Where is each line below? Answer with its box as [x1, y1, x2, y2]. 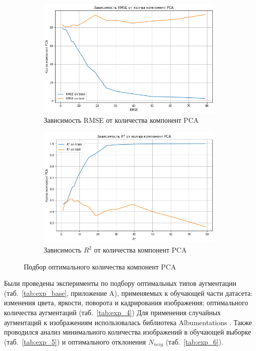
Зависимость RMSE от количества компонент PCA [44, 115, 199, 125]
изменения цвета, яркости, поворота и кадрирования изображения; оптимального [4, 297, 248, 308]
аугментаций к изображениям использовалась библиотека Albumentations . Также [4, 317, 252, 327]
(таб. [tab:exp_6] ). [165, 336, 224, 347]
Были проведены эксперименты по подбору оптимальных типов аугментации [4, 278, 237, 288]
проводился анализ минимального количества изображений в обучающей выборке [4, 327, 251, 337]
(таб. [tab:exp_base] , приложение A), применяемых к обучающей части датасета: [4, 287, 253, 298]
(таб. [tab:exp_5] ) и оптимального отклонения [4, 336, 146, 347]
